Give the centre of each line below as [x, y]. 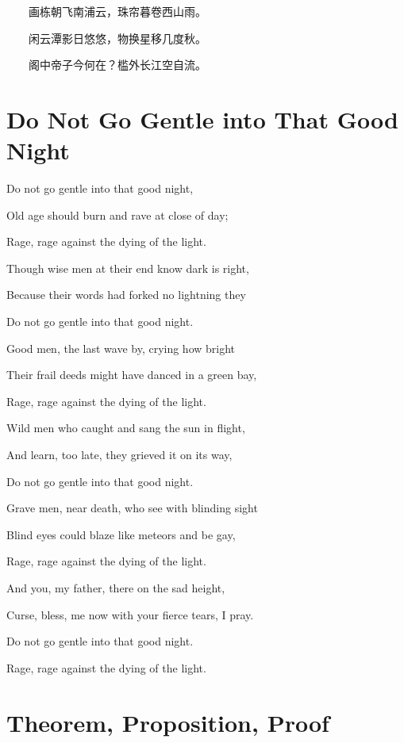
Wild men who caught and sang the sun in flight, [126, 428]
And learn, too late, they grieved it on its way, [119, 455]
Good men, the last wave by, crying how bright [121, 348]
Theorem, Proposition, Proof [168, 722]
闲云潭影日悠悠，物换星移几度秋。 [117, 38]
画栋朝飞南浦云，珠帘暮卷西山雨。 [117, 11]
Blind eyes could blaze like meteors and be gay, [121, 534]
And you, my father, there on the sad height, [116, 588]
